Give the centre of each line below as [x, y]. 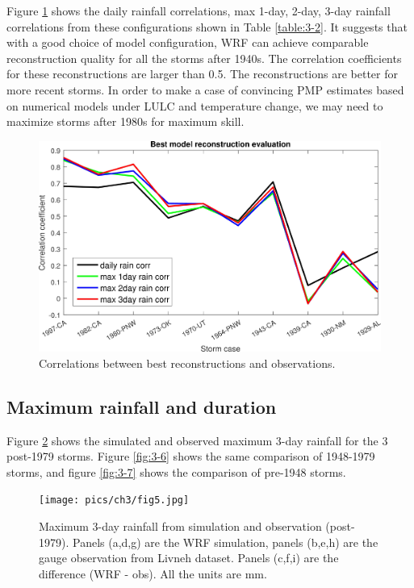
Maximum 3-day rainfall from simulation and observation [180, 526]
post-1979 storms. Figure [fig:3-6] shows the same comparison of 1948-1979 [191, 456]
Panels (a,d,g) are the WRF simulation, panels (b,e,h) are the [225, 542]
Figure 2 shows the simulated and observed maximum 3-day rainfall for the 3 [197, 440]
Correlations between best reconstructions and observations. [187, 363]
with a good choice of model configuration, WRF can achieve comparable [188, 42]
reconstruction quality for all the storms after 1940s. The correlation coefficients [204, 58]
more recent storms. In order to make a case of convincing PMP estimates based [205, 89]
